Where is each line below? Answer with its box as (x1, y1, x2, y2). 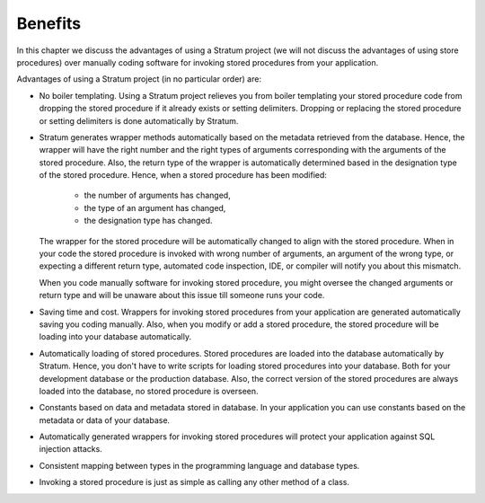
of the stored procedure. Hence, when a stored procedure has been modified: (39, 170, 328, 181)
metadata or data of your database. (39, 414, 171, 426)
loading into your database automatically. (39, 331, 192, 342)
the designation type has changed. (84, 216, 213, 226)
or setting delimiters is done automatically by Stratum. (39, 115, 239, 126)
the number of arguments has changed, (84, 190, 231, 201)
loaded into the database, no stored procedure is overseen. (39, 385, 260, 396)
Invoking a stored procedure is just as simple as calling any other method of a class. (39, 477, 350, 488)
